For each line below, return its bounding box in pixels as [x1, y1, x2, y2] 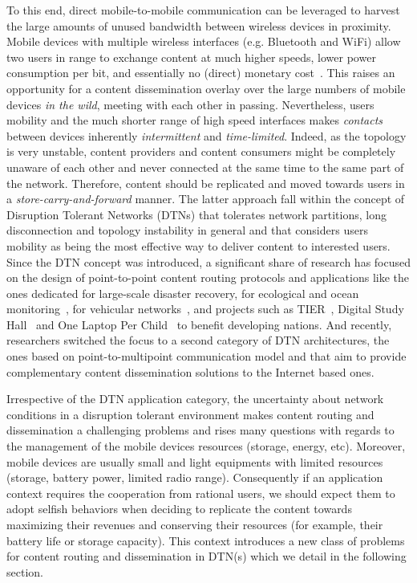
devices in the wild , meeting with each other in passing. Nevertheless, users [6, 96, 374, 112]
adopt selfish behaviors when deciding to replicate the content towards [6, 500, 352, 517]
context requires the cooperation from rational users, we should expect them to [6, 484, 395, 501]
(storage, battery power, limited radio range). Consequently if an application [6, 469, 383, 486]
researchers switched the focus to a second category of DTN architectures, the [6, 332, 390, 349]
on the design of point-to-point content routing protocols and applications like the [6, 269, 410, 286]
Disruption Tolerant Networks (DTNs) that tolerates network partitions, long [6, 206, 387, 222]
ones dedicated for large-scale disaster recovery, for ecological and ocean [6, 284, 359, 301]
